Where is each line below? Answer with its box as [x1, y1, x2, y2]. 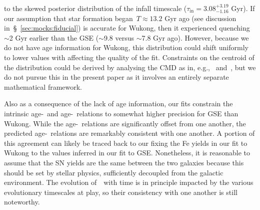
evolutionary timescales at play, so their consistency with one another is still [4, 186, 237, 197]
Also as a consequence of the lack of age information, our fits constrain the [4, 98, 233, 109]
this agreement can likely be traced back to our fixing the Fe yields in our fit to [4, 137, 247, 148]
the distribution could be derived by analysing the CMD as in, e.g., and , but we [4, 62, 256, 72]
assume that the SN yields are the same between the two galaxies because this [4, 157, 244, 167]
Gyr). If [231, 3, 255, 13]
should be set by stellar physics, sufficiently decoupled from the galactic [4, 167, 223, 177]
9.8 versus [103, 32, 134, 43]
